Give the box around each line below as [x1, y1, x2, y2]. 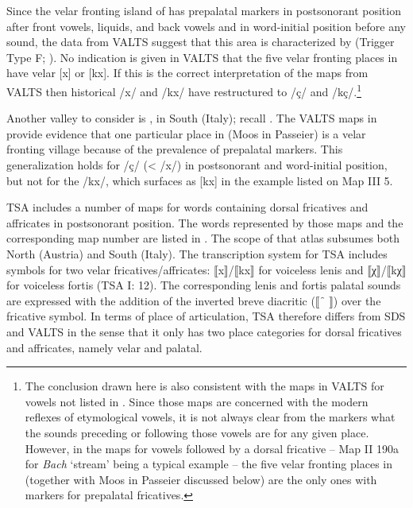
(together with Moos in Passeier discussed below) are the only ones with [25, 471, 377, 487]
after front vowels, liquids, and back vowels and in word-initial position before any [6, 17, 406, 34]
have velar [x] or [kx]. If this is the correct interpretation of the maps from [6, 64, 369, 81]
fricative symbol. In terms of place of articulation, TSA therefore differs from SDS [6, 308, 406, 324]
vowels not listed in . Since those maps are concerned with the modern [25, 393, 369, 409]
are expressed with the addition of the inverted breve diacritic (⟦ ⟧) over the [6, 292, 381, 308]
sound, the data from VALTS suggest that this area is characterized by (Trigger [6, 33, 395, 50]
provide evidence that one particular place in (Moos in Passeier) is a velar [6, 125, 366, 142]
